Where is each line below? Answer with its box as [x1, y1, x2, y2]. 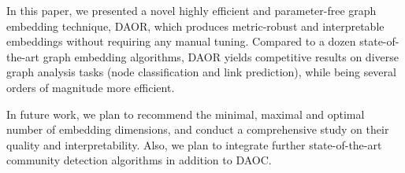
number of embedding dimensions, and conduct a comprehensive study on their [6, 121, 389, 138]
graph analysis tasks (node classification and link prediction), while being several [6, 64, 396, 80]
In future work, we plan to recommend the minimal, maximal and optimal [6, 105, 365, 122]
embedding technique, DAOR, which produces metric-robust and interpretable [6, 17, 385, 34]
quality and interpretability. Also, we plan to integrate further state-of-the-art [6, 136, 382, 153]
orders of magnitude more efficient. [6, 79, 175, 95]
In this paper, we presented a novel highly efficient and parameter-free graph [6, 2, 377, 18]
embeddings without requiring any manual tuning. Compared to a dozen [6, 33, 356, 50]
